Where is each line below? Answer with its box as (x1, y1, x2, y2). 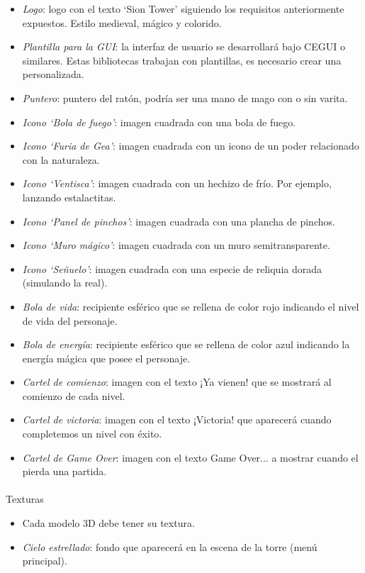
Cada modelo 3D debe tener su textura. (22, 516, 195, 530)
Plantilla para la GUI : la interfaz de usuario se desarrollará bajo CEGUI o (22, 39, 345, 54)
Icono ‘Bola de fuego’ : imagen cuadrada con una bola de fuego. (22, 114, 296, 129)
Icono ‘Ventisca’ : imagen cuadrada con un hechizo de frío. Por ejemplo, (22, 176, 332, 191)
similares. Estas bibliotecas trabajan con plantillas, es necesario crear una (22, 52, 342, 67)
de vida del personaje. (22, 313, 118, 328)
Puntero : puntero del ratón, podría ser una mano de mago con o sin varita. (22, 90, 348, 105)
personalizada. (22, 67, 84, 82)
